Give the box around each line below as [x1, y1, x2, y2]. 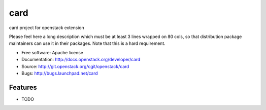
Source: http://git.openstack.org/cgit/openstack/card [21, 63, 129, 69]
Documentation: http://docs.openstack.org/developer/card [21, 57, 140, 63]
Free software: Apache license [21, 49, 84, 55]
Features [9, 83, 37, 91]
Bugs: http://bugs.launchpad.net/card [21, 70, 98, 76]
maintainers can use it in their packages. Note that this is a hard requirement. [9, 40, 166, 46]
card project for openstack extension [9, 25, 84, 31]
